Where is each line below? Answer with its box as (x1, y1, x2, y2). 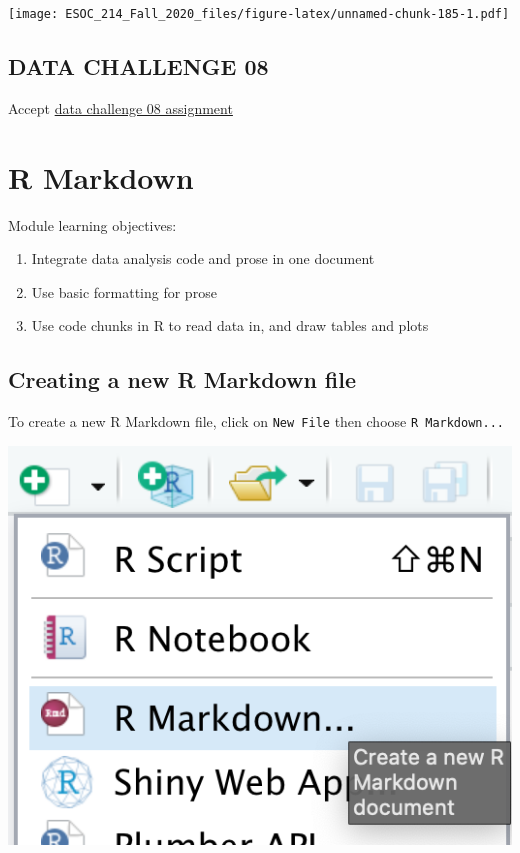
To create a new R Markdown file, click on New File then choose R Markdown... (8, 411, 504, 432)
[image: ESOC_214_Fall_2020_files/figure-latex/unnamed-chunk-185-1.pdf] (8, 7, 510, 21)
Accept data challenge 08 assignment (8, 97, 233, 118)
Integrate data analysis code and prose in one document (31, 248, 375, 269)
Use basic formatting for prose (31, 281, 217, 302)
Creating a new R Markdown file (8, 364, 357, 395)
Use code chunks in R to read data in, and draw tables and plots (31, 315, 429, 336)
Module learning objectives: (8, 214, 177, 235)
